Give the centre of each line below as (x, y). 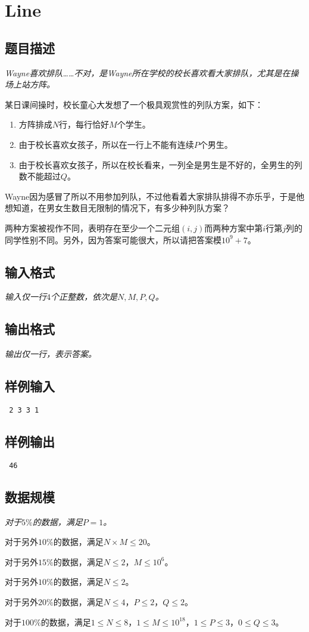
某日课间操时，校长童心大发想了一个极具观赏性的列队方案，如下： (134, 104)
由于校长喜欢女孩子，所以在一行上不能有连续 (106, 144)
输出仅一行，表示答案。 (51, 354)
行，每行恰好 (84, 124)
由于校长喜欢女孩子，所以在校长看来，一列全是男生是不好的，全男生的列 (160, 164)
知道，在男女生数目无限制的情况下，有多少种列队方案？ (121, 208)
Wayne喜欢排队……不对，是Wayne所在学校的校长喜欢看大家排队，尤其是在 (148, 72)
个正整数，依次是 (84, 297)
